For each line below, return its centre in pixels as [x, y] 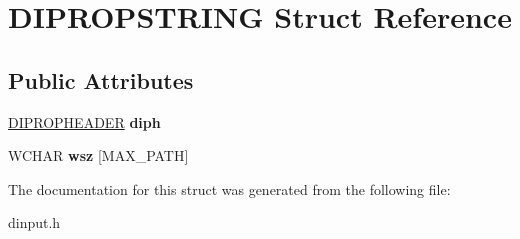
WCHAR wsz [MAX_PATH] [98, 155]
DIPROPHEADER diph [84, 121]
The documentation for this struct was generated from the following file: [229, 188]
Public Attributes [101, 79]
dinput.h [34, 222]
